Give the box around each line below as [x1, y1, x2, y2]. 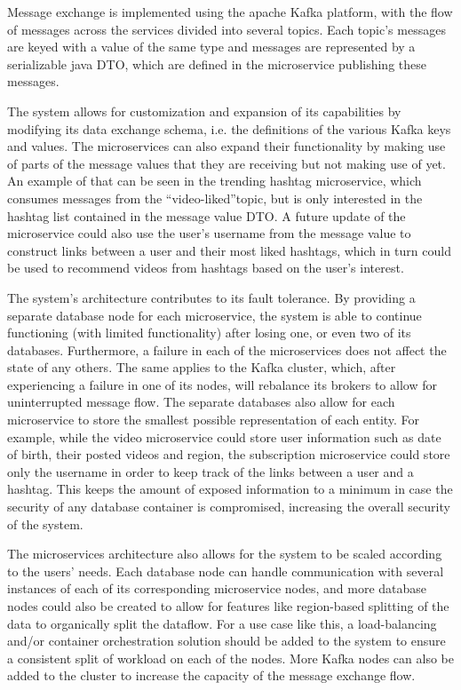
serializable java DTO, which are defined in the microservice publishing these [7, 54, 426, 73]
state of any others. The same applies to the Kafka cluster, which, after [7, 358, 396, 377]
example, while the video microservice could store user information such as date [7, 427, 441, 446]
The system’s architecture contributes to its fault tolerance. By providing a [7, 288, 416, 306]
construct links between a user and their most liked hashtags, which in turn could [7, 241, 451, 259]
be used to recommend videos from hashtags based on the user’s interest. [7, 258, 404, 277]
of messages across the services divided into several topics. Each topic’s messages [7, 20, 446, 38]
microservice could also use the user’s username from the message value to [7, 224, 411, 242]
